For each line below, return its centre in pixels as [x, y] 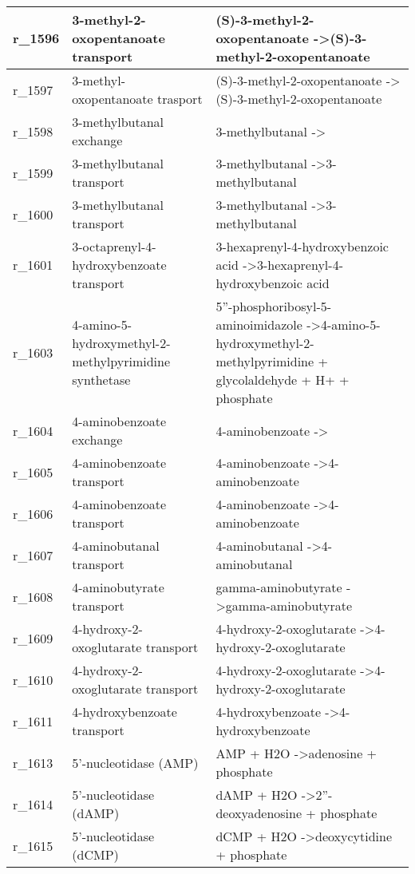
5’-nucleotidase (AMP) [135, 762]
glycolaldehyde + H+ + [283, 380]
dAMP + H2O [257, 795]
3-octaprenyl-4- [114, 246]
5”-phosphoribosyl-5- [274, 306]
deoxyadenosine [259, 813]
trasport [180, 99]
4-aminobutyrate [118, 587]
